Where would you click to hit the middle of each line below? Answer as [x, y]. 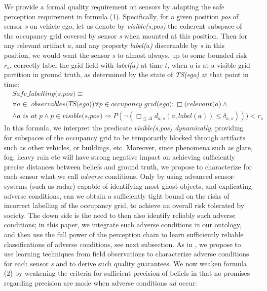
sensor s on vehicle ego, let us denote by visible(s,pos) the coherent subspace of [123, 26]
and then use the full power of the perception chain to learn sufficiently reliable [124, 234]
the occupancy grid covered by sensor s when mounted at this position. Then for [126, 35]
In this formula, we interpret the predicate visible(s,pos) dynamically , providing [124, 128]
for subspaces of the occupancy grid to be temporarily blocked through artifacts [125, 138]
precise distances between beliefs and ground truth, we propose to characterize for [128, 166]
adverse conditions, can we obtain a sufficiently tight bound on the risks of [117, 195]
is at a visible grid [223, 64]
